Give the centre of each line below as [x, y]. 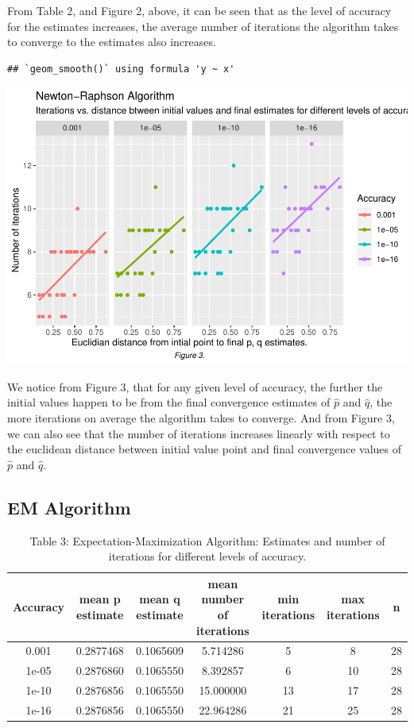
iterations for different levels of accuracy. [207, 556]
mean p [100, 599]
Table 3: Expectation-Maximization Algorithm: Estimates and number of [207, 540]
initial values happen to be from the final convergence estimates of [169, 402]
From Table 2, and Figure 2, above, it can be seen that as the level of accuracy [199, 10]
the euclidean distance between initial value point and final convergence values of [205, 449]
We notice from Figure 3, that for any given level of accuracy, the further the [195, 386]
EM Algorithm [69, 507]
